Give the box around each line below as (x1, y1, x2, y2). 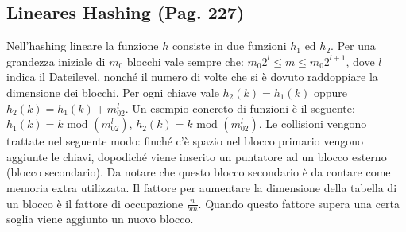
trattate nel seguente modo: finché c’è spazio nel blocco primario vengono (6, 133, 364, 149)
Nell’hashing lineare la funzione (6, 37, 159, 54)
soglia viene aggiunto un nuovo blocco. (6, 211, 194, 227)
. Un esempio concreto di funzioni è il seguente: (125, 99, 355, 116)
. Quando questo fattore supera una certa (198, 195, 400, 211)
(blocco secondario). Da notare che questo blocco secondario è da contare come (6, 164, 391, 180)
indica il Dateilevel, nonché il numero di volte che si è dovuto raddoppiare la (6, 68, 378, 85)
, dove (346, 52, 375, 69)
